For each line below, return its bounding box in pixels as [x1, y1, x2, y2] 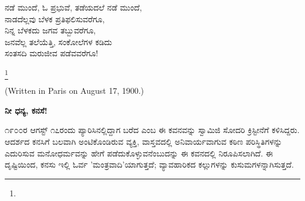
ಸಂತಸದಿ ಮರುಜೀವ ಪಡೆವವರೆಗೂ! [5, 47, 99, 59]
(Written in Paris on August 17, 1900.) [5, 84, 144, 97]
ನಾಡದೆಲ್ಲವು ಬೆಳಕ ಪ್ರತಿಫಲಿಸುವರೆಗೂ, [5, 12, 105, 25]
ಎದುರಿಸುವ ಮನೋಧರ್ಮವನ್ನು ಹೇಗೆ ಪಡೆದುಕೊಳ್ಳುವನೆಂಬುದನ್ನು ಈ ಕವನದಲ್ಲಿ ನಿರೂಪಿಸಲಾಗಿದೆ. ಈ [5, 147, 273, 159]
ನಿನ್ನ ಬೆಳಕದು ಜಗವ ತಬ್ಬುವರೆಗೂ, [5, 24, 96, 36]
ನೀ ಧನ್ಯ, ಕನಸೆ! [5, 104, 48, 116]
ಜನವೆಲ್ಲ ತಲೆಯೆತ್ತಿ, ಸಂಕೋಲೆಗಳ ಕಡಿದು [5, 35, 113, 47]
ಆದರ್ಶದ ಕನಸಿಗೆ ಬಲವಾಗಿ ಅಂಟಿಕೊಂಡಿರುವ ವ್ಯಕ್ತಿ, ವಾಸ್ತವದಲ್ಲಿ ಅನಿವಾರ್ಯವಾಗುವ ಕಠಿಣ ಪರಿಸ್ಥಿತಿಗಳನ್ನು [5, 135, 282, 148]
